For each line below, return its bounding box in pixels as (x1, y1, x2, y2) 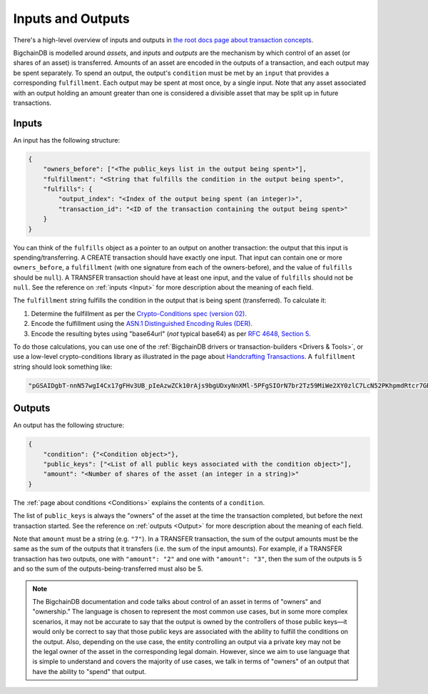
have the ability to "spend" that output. (32, 667, 146, 675)
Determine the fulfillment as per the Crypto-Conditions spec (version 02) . (31, 309, 248, 317)
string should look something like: (13, 362, 113, 371)
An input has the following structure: (13, 136, 121, 144)
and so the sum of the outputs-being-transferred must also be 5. (13, 564, 203, 573)
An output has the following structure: (13, 421, 125, 429)
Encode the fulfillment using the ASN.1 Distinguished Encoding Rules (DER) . (31, 320, 253, 328)
